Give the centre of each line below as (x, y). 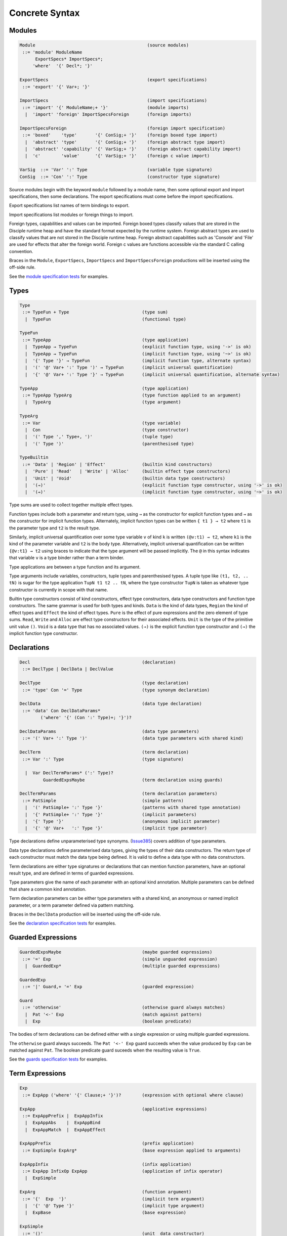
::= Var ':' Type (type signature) (103, 759)
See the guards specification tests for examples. (58, 1059)
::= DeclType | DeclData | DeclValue (68, 669)
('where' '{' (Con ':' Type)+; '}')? (86, 718)
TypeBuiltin (34, 458)
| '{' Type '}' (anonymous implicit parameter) (123, 821)
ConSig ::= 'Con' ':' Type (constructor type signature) (120, 177)
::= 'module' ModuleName (52, 52)
